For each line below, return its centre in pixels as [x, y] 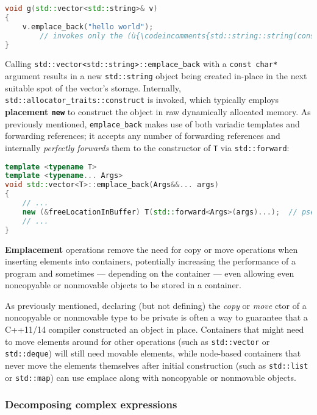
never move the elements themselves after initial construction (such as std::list [157, 365]
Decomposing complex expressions [91, 404]
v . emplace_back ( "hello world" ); [88, 27]
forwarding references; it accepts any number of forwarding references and [143, 136]
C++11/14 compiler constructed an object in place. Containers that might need [155, 329]
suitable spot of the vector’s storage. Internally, [93, 87]
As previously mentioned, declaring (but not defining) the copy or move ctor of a [156, 305]
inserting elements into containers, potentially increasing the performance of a [150, 261]
